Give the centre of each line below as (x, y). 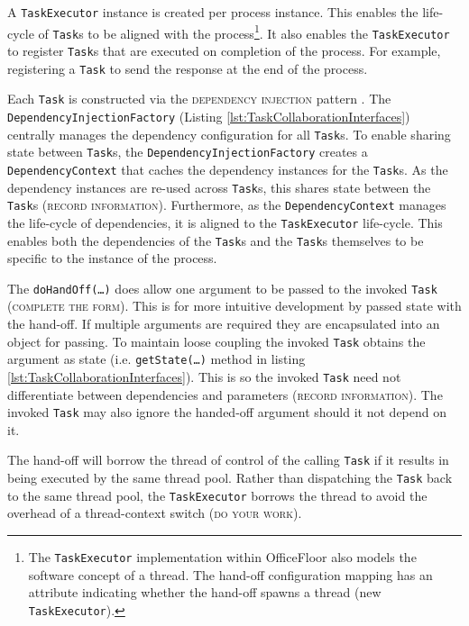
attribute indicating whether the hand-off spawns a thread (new (205, 592)
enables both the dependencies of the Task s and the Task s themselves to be (216, 240)
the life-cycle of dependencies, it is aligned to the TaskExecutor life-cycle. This (225, 222)
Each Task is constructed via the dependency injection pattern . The (199, 99)
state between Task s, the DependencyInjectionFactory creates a (188, 152)
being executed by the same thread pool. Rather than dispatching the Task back (230, 478)
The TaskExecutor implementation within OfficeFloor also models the (222, 557)
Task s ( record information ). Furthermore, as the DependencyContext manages (227, 205)
